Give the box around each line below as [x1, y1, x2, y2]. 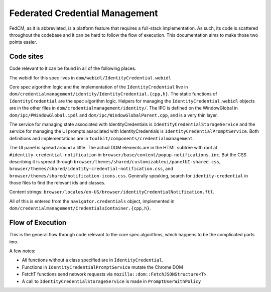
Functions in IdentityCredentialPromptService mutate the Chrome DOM [22, 264, 183, 270]
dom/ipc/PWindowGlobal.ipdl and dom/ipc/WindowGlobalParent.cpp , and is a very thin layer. [9, 112, 218, 118]
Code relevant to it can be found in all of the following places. [9, 65, 137, 71]
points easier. [9, 39, 37, 45]
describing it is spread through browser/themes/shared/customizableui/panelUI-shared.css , [9, 158, 221, 164]
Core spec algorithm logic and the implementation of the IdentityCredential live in [9, 84, 188, 90]
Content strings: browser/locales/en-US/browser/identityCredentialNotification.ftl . [9, 189, 214, 195]
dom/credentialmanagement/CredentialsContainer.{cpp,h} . [9, 205, 151, 211]
